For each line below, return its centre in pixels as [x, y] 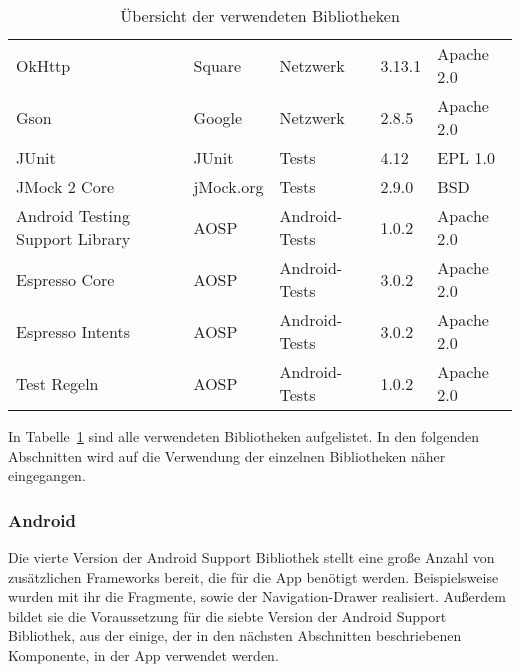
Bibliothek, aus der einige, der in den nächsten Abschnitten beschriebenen [235, 635]
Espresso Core [65, 279]
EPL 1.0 [466, 157]
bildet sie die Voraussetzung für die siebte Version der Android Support [227, 615]
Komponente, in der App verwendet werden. [143, 654]
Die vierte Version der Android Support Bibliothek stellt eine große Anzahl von [251, 557]
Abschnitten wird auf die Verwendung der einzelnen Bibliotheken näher [227, 455]
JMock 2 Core [65, 186]
